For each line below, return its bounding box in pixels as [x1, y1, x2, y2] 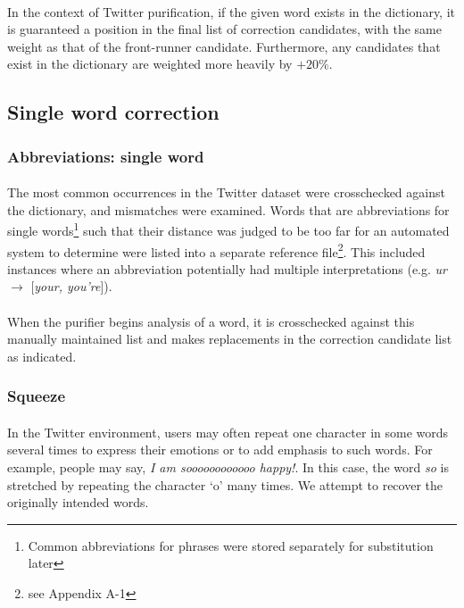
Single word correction [7, 98, 220, 126]
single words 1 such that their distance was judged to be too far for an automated [7, 219, 450, 240]
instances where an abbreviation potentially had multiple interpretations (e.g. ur [7, 259, 447, 278]
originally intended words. [7, 493, 149, 512]
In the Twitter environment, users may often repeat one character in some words [7, 422, 449, 441]
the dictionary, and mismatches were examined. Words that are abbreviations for [7, 200, 450, 219]
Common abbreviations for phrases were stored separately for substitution [28, 536, 434, 554]
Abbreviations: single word [7, 145, 204, 167]
